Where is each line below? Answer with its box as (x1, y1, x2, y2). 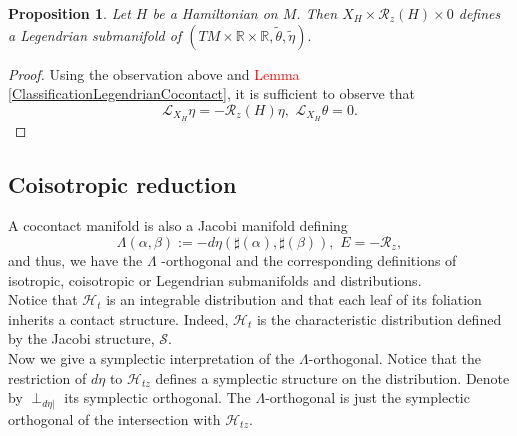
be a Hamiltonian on (152, 3, 278, 23)
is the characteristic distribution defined (256, 308, 502, 329)
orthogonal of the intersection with (8, 408, 221, 429)
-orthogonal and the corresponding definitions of (161, 250, 457, 271)
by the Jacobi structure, (8, 328, 155, 349)
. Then (296, 3, 338, 23)
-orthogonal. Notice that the (308, 348, 482, 368)
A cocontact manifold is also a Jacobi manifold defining (8, 215, 348, 236)
